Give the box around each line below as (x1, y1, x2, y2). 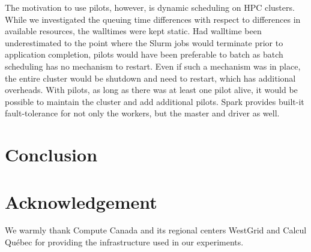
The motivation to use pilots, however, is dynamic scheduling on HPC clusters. (5, 1, 295, 13)
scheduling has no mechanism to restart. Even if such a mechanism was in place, (5, 59, 301, 72)
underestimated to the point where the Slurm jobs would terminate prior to (5, 36, 283, 49)
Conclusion (5, 142, 98, 167)
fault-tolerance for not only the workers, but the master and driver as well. (5, 107, 280, 119)
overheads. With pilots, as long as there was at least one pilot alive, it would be (5, 83, 298, 96)
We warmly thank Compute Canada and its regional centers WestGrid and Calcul (5, 224, 307, 236)
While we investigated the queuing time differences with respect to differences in (5, 13, 301, 25)
